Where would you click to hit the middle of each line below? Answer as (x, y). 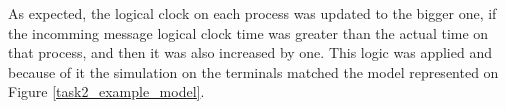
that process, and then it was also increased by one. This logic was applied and (250, 52)
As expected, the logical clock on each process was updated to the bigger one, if (252, 13)
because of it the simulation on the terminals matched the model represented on (253, 71)
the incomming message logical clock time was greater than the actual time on (248, 32)
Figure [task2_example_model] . (106, 91)
